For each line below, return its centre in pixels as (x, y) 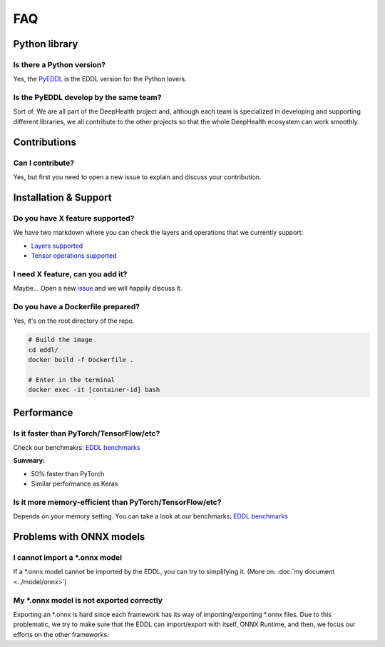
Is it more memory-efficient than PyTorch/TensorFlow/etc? (117, 502)
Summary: (29, 461)
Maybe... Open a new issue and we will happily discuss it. (98, 289)
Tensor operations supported (74, 255)
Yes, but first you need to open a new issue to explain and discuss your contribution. (137, 177)
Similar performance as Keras (75, 484)
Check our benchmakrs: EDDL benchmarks (77, 447)
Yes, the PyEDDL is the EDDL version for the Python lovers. (100, 79)
